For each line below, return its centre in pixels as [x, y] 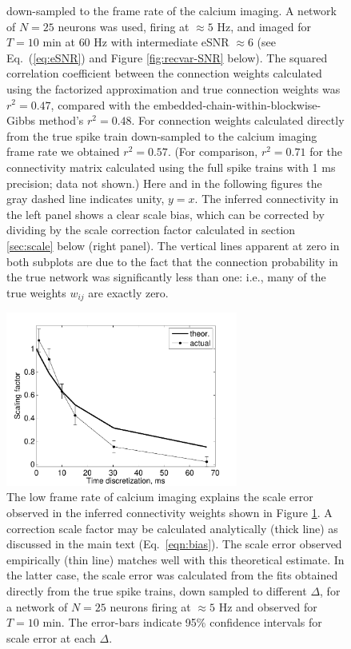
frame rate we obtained [63, 151]
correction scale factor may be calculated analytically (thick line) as [172, 528]
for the [326, 151]
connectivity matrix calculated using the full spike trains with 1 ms [171, 167]
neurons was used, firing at [124, 26]
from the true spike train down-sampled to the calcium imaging [162, 135]
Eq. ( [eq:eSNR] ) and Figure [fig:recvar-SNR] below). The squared [167, 57]
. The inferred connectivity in [267, 199]
